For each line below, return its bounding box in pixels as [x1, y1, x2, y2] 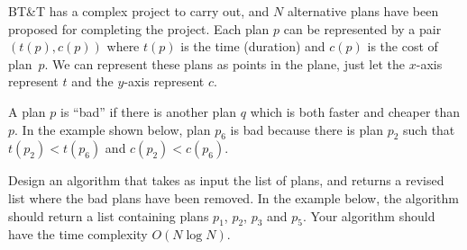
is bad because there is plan [230, 120, 383, 138]
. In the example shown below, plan [14, 120, 211, 138]
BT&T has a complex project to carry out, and [8, 2, 270, 20]
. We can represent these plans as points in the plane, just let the [44, 54, 406, 73]
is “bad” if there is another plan [60, 102, 237, 121]
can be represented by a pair [283, 19, 442, 38]
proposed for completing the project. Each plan [8, 19, 270, 38]
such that [403, 120, 455, 138]
